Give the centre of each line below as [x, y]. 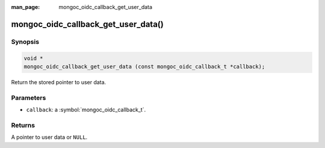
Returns [23, 125]
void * [33, 58]
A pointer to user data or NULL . [49, 137]
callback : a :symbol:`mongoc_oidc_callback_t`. [86, 110]
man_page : [26, 7]
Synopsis [25, 42]
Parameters [29, 97]
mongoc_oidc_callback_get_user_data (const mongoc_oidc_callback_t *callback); [144, 66]
